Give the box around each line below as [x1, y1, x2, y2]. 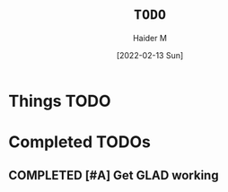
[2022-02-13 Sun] [116, 49, 184, 60]
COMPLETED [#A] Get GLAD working [8, 168, 219, 183]
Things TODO [8, 91, 111, 111]
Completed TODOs [8, 132, 152, 153]
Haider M [132, 32, 168, 43]
